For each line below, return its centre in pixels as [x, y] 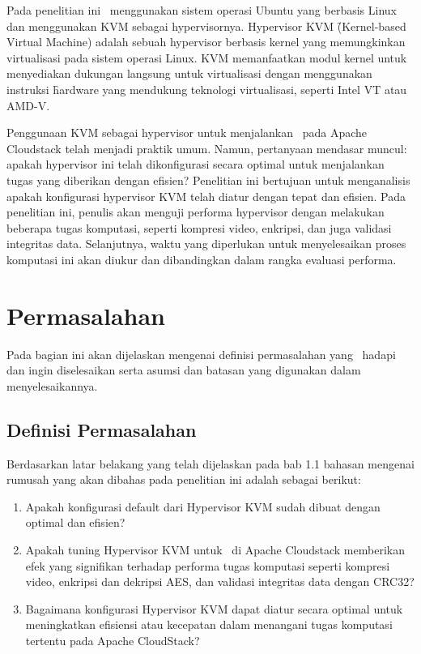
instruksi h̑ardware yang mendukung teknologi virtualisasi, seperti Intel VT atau [207, 89]
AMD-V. [28, 105]
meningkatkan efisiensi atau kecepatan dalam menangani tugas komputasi [209, 624]
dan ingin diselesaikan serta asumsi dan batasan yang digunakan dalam [184, 370]
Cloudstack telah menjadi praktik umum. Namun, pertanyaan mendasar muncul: [207, 148]
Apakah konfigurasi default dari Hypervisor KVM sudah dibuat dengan [203, 506]
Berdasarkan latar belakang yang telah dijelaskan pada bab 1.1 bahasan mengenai [210, 463]
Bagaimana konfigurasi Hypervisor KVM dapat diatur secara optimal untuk [214, 608]
